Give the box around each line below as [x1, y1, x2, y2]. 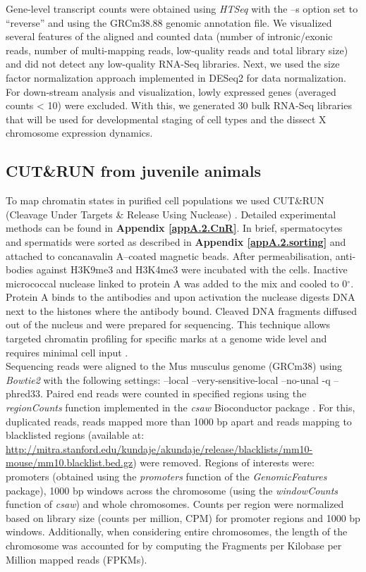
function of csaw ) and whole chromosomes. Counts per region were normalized [6, 497, 344, 511]
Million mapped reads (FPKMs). [6, 552, 147, 566]
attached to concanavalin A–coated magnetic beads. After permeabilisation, [6, 248, 333, 263]
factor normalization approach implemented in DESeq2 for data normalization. [6, 70, 346, 85]
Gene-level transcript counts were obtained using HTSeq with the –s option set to [6, 1, 358, 15]
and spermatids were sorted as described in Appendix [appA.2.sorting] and [6, 234, 346, 249]
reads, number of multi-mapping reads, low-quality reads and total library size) [6, 42, 348, 57]
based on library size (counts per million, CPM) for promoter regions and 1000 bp [6, 510, 360, 525]
